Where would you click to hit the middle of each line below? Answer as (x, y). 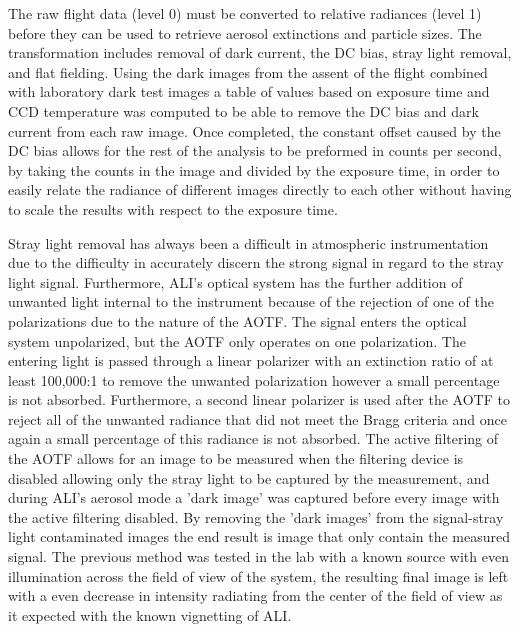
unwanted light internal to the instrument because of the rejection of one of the (251, 301)
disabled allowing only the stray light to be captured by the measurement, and (249, 477)
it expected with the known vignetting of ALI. (150, 614)
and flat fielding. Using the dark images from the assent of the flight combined (248, 71)
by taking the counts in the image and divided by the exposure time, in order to (254, 169)
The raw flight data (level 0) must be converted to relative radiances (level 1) (245, 13)
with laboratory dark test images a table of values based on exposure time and (249, 91)
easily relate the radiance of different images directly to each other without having (260, 189)
